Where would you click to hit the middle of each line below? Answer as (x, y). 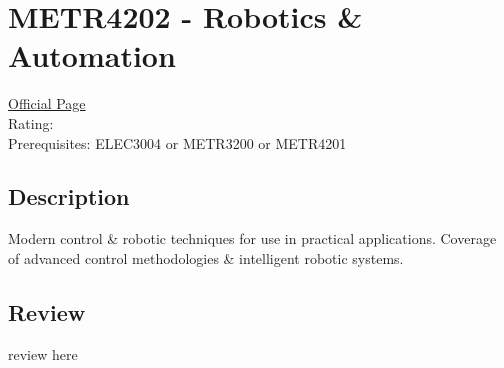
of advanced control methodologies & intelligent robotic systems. (206, 257)
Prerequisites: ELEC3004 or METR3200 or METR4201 (177, 142)
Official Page (47, 103)
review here (43, 353)
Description (69, 196)
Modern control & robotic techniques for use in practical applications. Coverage (252, 238)
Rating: (31, 122)
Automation (92, 55)
